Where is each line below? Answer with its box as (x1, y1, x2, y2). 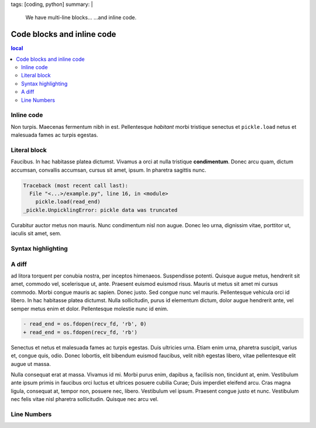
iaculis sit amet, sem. (11, 230, 61, 237)
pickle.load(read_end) (35, 198, 101, 205)
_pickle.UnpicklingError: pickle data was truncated (23, 207, 178, 213)
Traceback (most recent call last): (23, 182, 129, 189)
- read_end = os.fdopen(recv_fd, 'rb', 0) (23, 321, 147, 327)
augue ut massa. (11, 360, 51, 367)
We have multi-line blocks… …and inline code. (25, 14, 137, 21)
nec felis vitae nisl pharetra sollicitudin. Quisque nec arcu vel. (11, 396, 159, 403)
